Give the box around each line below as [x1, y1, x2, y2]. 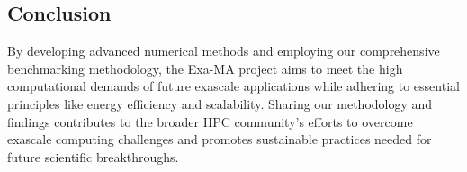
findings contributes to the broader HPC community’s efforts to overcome [7, 112, 413, 131]
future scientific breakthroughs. [7, 147, 179, 166]
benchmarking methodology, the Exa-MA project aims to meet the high [7, 59, 403, 77]
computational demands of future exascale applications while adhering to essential [7, 77, 460, 95]
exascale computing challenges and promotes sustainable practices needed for [7, 130, 432, 149]
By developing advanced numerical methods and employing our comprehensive [7, 41, 440, 60]
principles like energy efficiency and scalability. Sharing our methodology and [7, 94, 433, 113]
